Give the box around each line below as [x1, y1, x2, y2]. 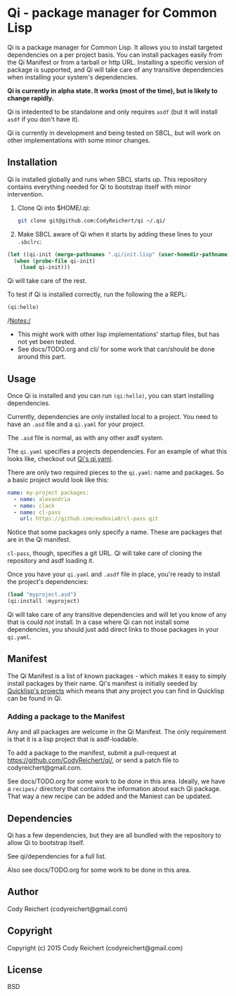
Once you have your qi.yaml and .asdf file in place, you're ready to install [7, 570, 221, 578]
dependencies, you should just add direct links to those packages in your [7, 625, 219, 634]
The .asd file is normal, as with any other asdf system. [7, 433, 164, 441]
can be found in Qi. [7, 693, 63, 703]
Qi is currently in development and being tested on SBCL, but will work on [7, 128, 221, 137]
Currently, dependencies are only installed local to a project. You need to [7, 412, 218, 420]
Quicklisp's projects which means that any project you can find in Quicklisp [7, 686, 225, 695]
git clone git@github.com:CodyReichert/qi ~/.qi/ [17, 217, 166, 224]
